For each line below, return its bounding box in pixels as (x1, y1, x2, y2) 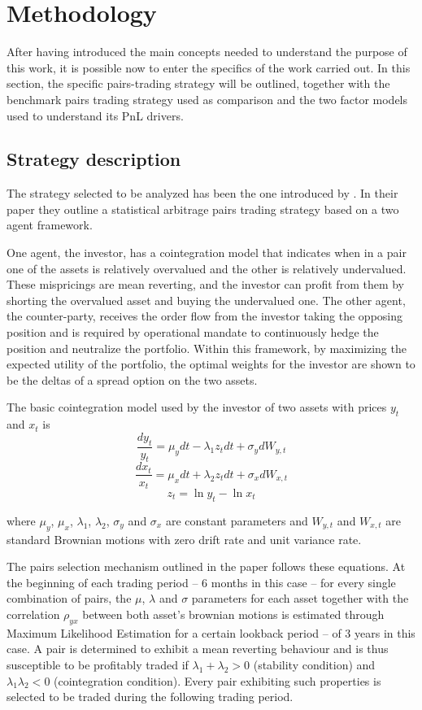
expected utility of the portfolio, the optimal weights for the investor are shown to (7, 355, 415, 372)
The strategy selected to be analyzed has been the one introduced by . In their (7, 185, 398, 202)
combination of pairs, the (7, 590, 132, 607)
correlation (7, 605, 60, 622)
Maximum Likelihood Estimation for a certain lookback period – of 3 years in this (7, 624, 415, 641)
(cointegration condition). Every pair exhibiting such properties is (54, 672, 381, 689)
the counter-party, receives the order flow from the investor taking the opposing (7, 307, 403, 325)
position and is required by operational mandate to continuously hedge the (7, 324, 379, 341)
